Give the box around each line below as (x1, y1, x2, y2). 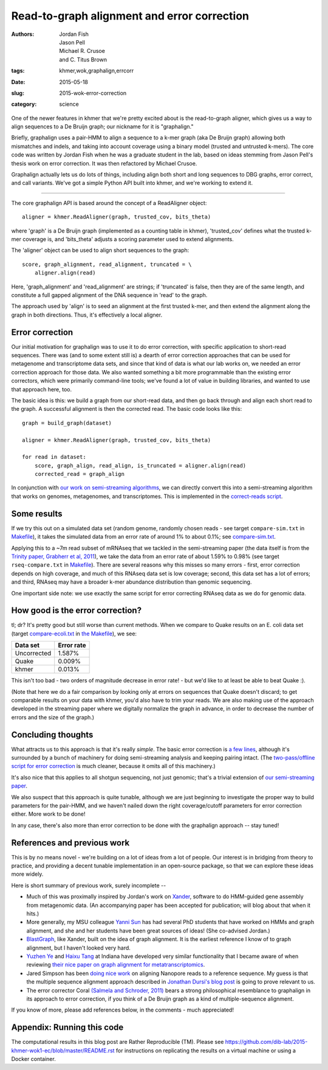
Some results (11, 508, 63, 519)
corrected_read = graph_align (34, 470, 125, 478)
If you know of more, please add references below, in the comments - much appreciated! (11, 1006, 234, 1013)
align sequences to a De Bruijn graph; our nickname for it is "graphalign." (11, 123, 194, 130)
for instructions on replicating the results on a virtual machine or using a (115, 1047, 296, 1054)
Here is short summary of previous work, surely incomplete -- (11, 881, 166, 889)
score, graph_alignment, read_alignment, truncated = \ (22, 261, 192, 268)
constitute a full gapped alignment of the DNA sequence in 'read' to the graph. (11, 291, 208, 298)
